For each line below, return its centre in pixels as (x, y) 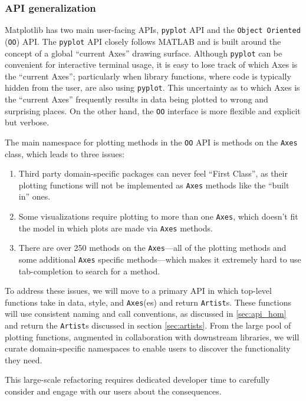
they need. (24, 359)
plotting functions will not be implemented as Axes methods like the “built (154, 185)
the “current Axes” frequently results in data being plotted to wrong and (136, 99)
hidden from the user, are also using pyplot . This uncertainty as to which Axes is (152, 87)
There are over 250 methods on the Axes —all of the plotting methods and (152, 248)
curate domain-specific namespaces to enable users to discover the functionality (148, 348)
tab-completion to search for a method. (89, 271)
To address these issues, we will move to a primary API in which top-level (138, 291)
